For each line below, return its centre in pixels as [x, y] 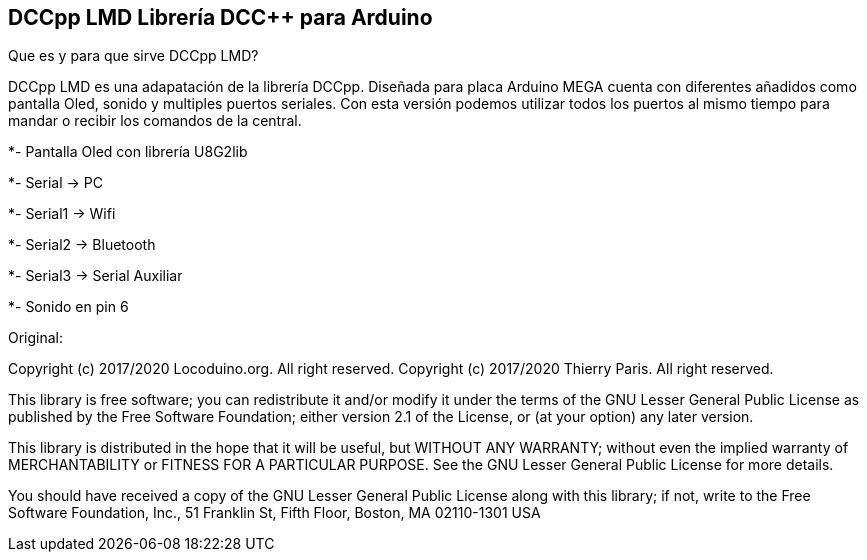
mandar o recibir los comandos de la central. [155, 121]
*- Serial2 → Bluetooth [82, 245]
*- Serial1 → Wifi [62, 214]
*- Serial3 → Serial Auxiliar [95, 276]
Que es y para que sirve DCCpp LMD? [133, 56]
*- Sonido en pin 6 [68, 307]
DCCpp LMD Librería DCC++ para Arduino [220, 17]
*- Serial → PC [55, 183]
